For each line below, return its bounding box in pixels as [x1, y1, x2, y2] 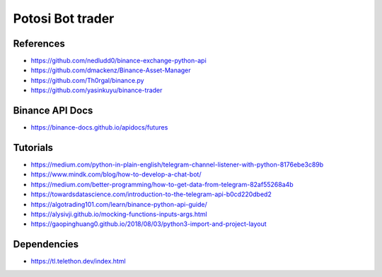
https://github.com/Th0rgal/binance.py [30, 76, 144, 84]
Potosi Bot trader [13, 11, 115, 26]
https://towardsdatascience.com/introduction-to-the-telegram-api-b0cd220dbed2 [30, 190, 272, 198]
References [13, 38, 65, 50]
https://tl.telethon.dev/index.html [30, 257, 127, 266]
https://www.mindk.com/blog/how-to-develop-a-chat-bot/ [30, 170, 202, 179]
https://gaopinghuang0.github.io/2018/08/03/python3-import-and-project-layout [30, 220, 267, 228]
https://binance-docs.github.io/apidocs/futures [30, 123, 168, 132]
